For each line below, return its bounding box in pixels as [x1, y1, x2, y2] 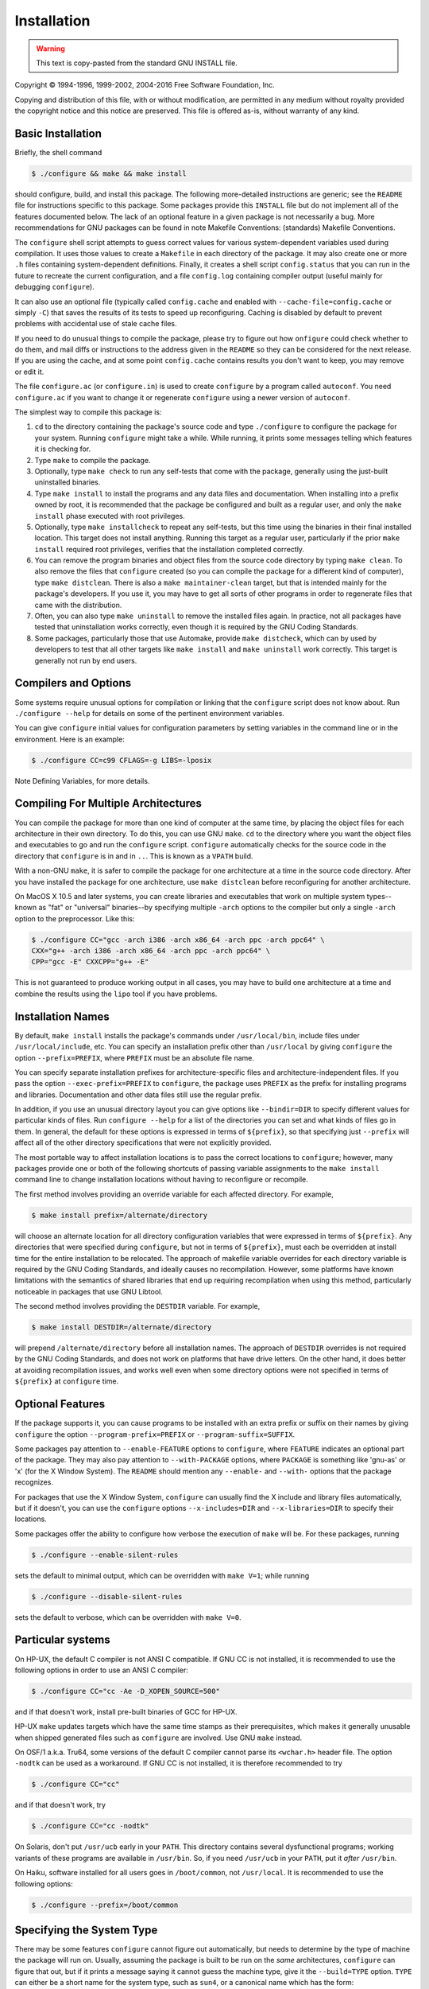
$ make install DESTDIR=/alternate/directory [31, 1323, 212, 1332]
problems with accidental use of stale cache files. [14, 319, 178, 329]
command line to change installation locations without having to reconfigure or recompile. [14, 1174, 309, 1185]
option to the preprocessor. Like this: [14, 913, 135, 923]
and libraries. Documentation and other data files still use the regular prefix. [14, 1090, 262, 1100]
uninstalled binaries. [34, 477, 101, 487]
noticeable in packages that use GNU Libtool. [14, 1286, 163, 1296]
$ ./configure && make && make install [31, 169, 187, 178]
